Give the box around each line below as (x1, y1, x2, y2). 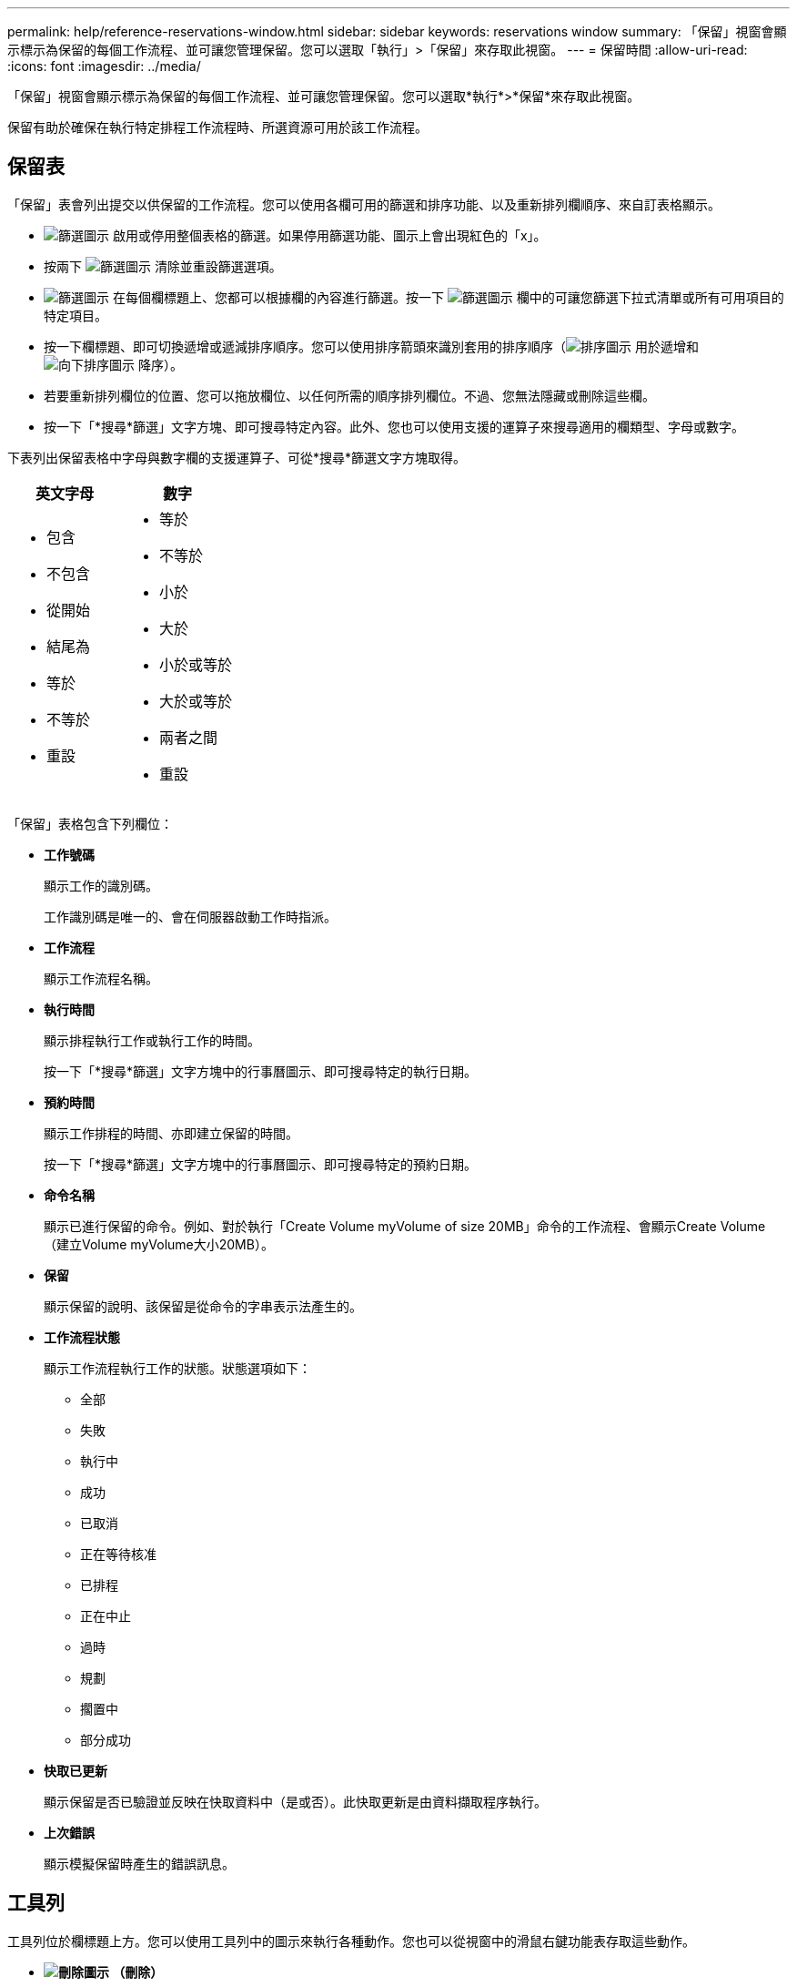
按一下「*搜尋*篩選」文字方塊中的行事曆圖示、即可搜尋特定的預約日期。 (44, 1156, 478, 1172)
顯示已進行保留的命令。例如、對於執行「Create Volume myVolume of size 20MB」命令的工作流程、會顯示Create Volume (44, 1218, 766, 1234)
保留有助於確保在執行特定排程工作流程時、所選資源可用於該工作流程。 (7, 119, 428, 135)
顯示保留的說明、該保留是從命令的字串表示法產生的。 (44, 1298, 362, 1314)
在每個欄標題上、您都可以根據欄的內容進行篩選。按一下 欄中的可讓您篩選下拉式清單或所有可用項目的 (112, 289, 784, 305)
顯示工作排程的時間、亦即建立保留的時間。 (44, 1125, 298, 1141)
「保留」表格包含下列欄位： (7, 815, 173, 831)
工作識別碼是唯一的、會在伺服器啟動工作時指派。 (44, 908, 337, 924)
